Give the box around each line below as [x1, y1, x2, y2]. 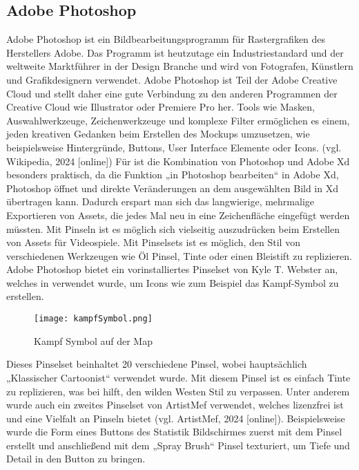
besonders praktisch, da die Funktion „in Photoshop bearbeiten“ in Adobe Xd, [6, 167, 339, 182]
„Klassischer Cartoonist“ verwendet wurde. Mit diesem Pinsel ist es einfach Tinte [6, 370, 351, 384]
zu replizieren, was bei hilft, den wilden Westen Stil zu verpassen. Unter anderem [6, 384, 350, 398]
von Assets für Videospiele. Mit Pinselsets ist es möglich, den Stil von [6, 235, 300, 250]
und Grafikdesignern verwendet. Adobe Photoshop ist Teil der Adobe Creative [6, 72, 338, 86]
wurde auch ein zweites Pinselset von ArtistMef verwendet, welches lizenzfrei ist [6, 397, 344, 412]
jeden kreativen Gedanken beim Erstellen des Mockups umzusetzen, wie [6, 126, 310, 141]
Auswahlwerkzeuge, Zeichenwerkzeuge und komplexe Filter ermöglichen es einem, [6, 113, 350, 127]
